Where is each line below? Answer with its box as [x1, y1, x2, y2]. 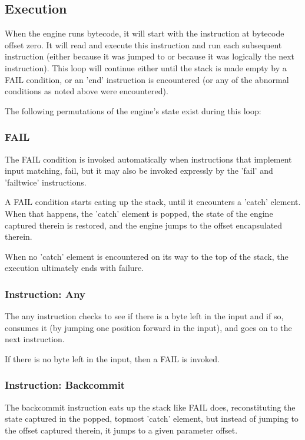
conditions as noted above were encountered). [5, 85, 168, 97]
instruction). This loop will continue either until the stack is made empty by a [5, 61, 287, 74]
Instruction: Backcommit [5, 378, 125, 392]
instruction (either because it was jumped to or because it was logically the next [5, 50, 295, 62]
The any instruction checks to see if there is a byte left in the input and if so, [5, 310, 284, 322]
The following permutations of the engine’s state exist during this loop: [5, 104, 261, 117]
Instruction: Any [5, 286, 85, 301]
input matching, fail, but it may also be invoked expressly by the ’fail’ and [5, 164, 273, 177]
